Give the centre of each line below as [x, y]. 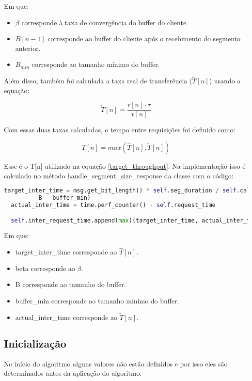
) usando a [225, 81]
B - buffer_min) [64, 198]
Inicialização [35, 343]
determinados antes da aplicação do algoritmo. [73, 373]
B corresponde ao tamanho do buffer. [71, 284]
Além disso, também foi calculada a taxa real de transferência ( [98, 81]
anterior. [28, 48]
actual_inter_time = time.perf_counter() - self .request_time [113, 205]
